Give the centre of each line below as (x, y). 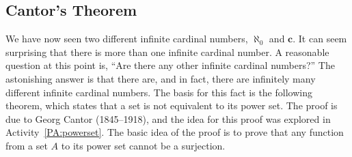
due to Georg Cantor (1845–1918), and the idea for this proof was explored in (168, 118)
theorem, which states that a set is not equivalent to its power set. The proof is (172, 105)
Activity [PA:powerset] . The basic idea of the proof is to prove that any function (175, 132)
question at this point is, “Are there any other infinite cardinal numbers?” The (170, 65)
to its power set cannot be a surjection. (143, 145)
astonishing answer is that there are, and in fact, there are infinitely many (161, 78)
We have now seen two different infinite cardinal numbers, (127, 39)
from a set (27, 145)
